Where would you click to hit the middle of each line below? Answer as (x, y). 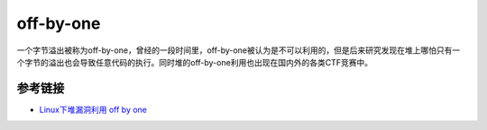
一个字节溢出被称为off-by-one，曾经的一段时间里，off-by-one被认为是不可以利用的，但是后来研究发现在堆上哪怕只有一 (239, 50)
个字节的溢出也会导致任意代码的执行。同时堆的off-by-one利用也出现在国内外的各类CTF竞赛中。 (195, 62)
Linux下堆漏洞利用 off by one (93, 109)
